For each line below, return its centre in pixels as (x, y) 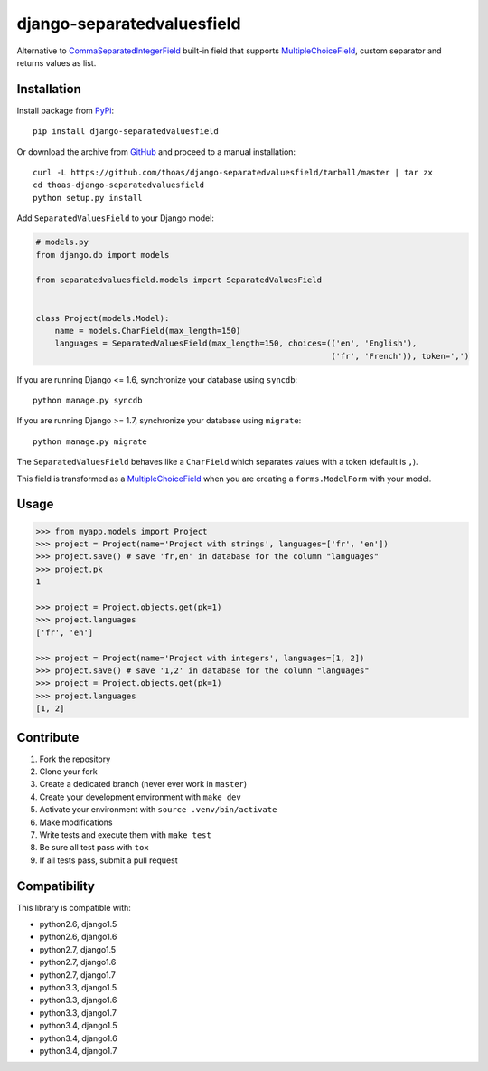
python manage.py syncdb (88, 401)
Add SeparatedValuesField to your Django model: (115, 218)
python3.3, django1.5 (78, 987)
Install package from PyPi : (66, 110)
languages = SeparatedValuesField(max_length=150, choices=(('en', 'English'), (236, 343)
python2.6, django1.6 (78, 937)
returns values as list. (56, 62)
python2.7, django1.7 (78, 975)
